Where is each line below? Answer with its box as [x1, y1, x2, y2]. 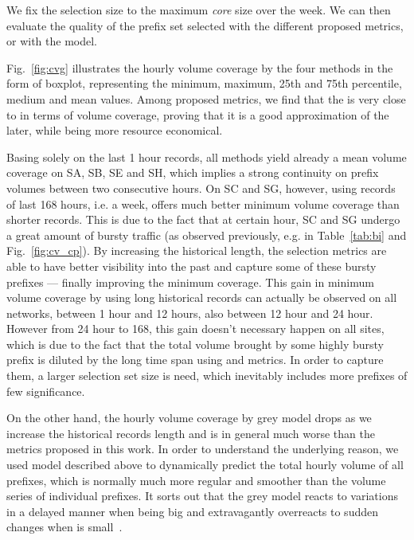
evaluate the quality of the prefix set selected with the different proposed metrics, [6, 17, 404, 33]
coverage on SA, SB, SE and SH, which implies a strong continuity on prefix [6, 164, 379, 181]
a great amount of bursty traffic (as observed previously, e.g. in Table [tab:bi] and [6, 226, 407, 243]
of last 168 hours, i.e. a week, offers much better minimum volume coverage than [6, 195, 400, 212]
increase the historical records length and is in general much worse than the [6, 425, 375, 441]
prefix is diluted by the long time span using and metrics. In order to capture [6, 351, 384, 368]
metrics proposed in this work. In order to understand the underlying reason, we [6, 440, 399, 457]
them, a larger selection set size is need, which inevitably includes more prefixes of [6, 367, 408, 384]
